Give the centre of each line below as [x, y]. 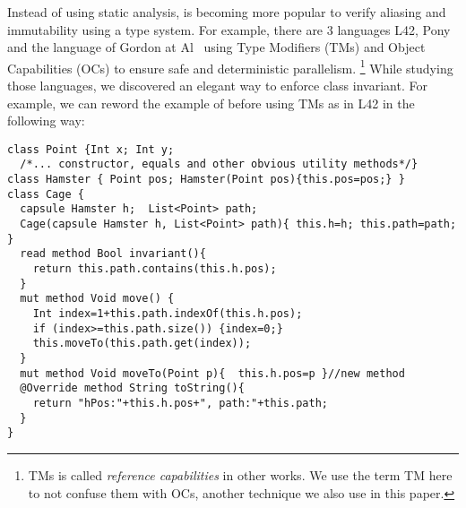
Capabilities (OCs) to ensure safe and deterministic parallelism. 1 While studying [230, 66]
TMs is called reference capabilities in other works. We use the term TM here [240, 474]
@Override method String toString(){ [132, 388]
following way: [46, 121]
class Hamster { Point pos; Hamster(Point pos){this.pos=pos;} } [206, 180]
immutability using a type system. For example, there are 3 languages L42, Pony [229, 29]
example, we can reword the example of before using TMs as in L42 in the [211, 103]
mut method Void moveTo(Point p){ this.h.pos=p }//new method [212, 373]
